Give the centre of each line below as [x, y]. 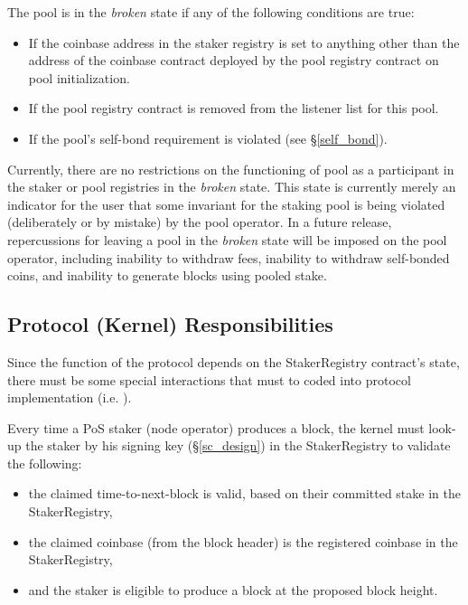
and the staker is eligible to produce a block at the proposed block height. [233, 589]
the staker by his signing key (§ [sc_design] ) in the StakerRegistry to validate [238, 445]
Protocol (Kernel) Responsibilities [170, 324]
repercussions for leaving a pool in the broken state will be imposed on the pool [227, 239]
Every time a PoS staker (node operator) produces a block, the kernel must [216, 427]
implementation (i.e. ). [70, 397]
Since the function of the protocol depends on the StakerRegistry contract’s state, [234, 361]
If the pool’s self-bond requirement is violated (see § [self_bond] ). [208, 138]
